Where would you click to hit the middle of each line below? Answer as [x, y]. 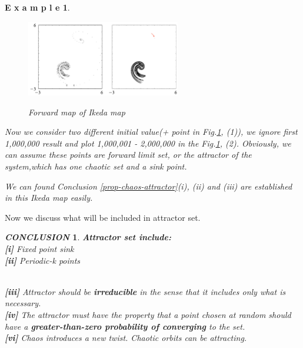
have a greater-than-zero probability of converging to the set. [125, 326]
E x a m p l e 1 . [37, 7]
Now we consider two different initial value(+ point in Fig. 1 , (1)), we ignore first [151, 132]
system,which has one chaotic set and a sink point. [96, 166]
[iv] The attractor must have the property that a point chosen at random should [148, 314]
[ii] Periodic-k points [43, 260]
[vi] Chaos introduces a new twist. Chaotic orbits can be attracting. [126, 338]
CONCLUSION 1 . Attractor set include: [88, 237]
